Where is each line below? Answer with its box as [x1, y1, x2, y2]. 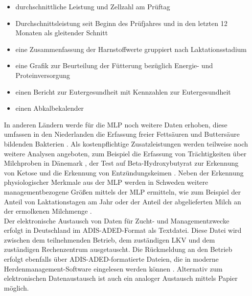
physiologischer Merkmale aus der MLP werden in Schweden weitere [4, 177, 208, 187]
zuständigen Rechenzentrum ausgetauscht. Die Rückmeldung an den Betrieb [4, 244, 232, 254]
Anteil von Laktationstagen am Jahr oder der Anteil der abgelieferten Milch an [4, 196, 241, 206]
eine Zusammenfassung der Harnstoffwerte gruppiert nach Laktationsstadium [15, 44, 247, 54]
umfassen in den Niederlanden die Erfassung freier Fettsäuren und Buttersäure [4, 129, 240, 139]
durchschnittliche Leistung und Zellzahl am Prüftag [15, 1, 170, 11]
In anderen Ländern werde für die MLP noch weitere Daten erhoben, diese [4, 119, 228, 129]
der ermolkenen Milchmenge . [4, 206, 92, 216]
